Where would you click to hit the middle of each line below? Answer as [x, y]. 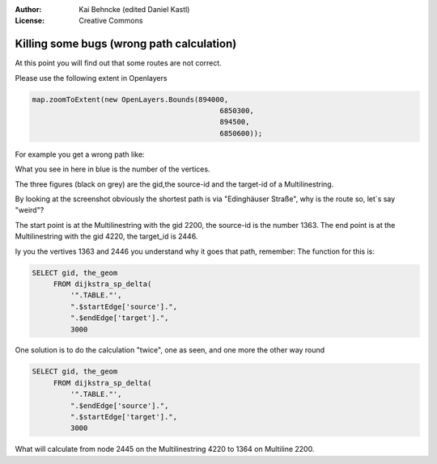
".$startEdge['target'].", [124, 417]
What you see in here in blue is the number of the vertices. [112, 169]
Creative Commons [111, 21]
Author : [28, 9]
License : [30, 21]
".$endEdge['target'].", [119, 318]
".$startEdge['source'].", [124, 306]
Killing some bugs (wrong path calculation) [126, 44]
